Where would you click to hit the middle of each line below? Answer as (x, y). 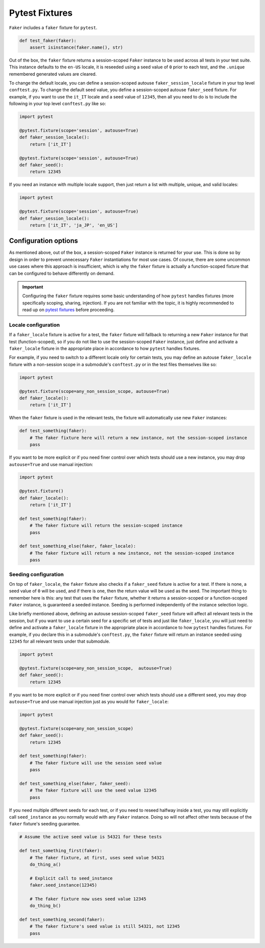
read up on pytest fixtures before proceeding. (68, 310)
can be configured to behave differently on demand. (62, 273)
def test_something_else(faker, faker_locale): (78, 546)
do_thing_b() (45, 906)
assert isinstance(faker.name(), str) (76, 47)
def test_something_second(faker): (62, 920)
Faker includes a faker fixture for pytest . (53, 28)
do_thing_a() (45, 864)
